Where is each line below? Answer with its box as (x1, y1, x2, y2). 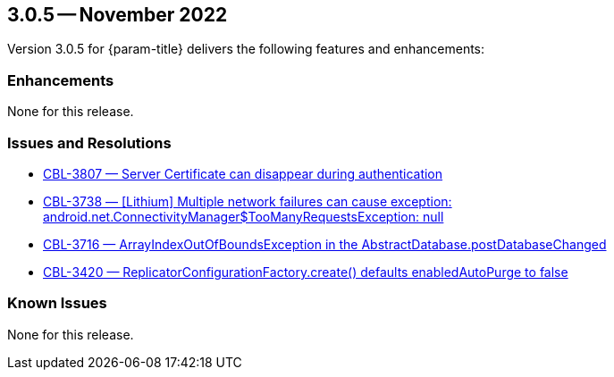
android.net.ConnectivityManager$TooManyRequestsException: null (43, 208, 444, 224)
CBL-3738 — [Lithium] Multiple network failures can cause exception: (43, 193, 452, 209)
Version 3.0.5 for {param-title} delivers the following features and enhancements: (7, 41, 485, 57)
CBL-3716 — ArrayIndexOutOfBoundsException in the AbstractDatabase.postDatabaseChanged (43, 236, 607, 252)
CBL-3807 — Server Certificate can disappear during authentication (43, 165, 443, 181)
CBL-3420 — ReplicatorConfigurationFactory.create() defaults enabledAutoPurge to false (43, 264, 568, 280)
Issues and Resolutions (7, 133, 172, 152)
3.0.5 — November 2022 (7, 4, 228, 26)
